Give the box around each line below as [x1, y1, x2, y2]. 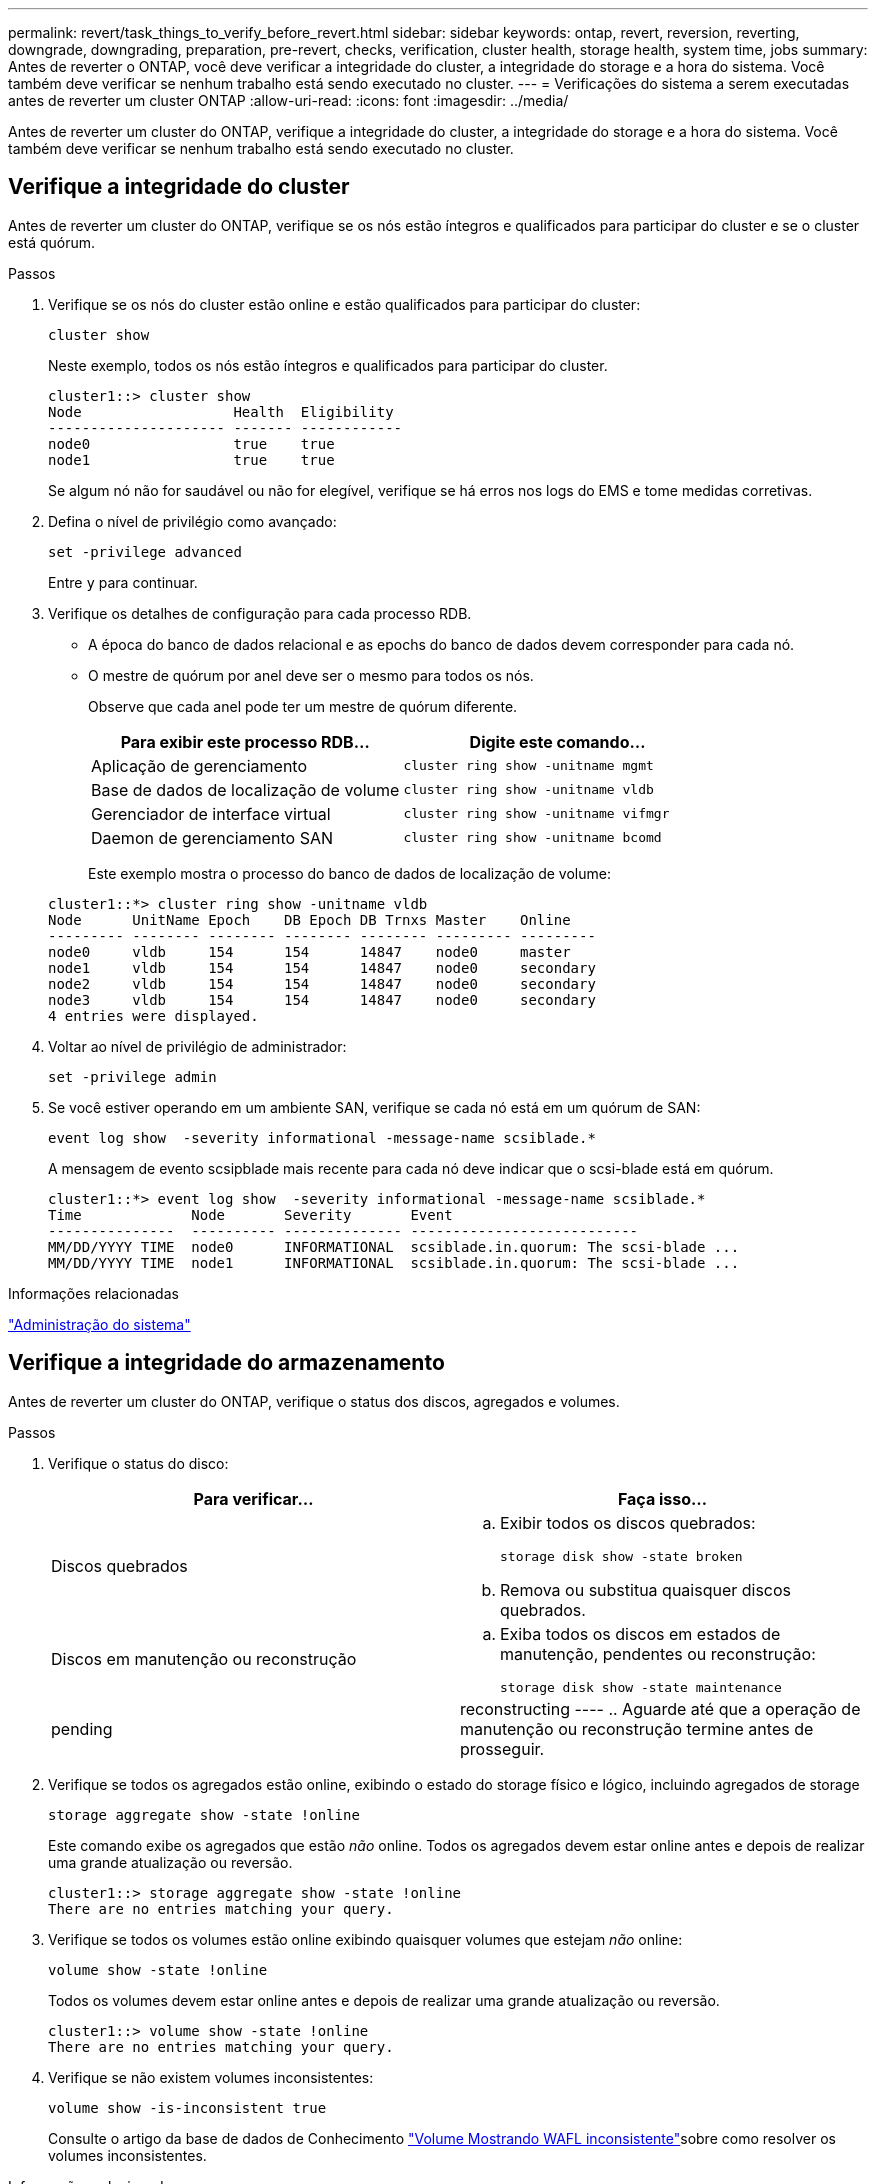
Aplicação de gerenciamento [91, 755, 308, 776]
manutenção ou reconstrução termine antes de [460, 1718, 814, 1739]
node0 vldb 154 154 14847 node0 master [48, 943, 571, 960]
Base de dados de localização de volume [91, 779, 400, 800]
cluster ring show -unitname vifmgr [403, 806, 670, 822]
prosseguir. [460, 1738, 545, 1759]
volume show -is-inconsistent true [48, 2099, 327, 2116]
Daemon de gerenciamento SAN [91, 827, 334, 848]
